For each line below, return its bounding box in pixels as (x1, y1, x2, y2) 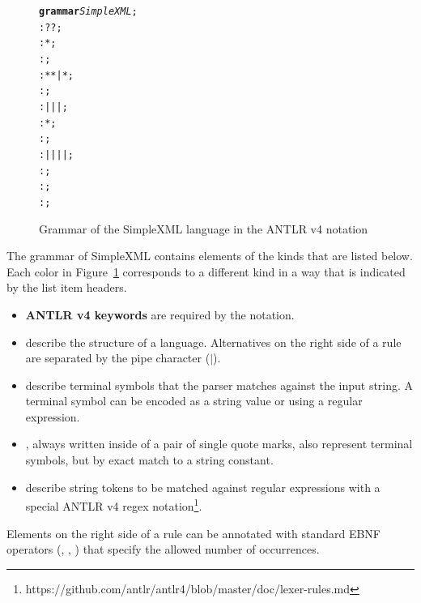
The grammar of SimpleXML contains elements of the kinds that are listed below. (6, 247, 413, 264)
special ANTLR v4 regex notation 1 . (25, 495, 202, 514)
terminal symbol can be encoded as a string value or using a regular (25, 392, 363, 409)
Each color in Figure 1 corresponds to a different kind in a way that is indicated (6, 263, 406, 280)
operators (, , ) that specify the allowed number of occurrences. (6, 541, 320, 558)
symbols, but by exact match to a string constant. (25, 451, 274, 468)
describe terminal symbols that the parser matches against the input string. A (25, 376, 414, 393)
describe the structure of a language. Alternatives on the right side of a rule (25, 333, 402, 350)
